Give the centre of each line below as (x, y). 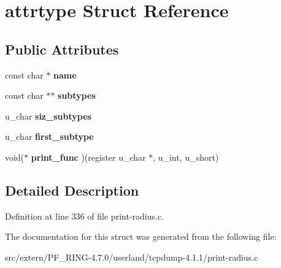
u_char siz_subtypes (48, 116)
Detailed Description (72, 190)
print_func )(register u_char (88, 157)
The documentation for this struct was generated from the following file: (141, 236)
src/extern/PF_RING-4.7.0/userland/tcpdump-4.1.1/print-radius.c (132, 257)
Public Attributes (62, 49)
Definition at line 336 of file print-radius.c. (84, 216)
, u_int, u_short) (186, 157)
